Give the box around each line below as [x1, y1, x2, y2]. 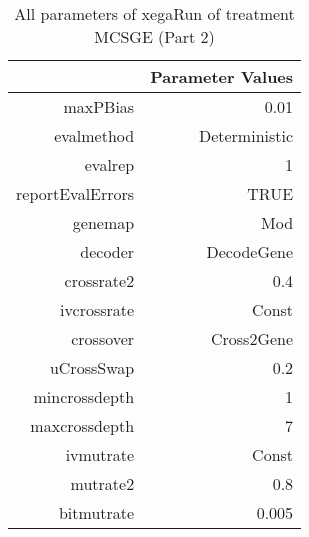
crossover [71, 327, 135, 350]
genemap [72, 211, 135, 234]
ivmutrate [65, 443, 135, 466]
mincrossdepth [33, 385, 135, 408]
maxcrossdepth [30, 414, 135, 437]
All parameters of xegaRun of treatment [14, 2, 295, 25]
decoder [80, 240, 135, 263]
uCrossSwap [49, 356, 135, 379]
